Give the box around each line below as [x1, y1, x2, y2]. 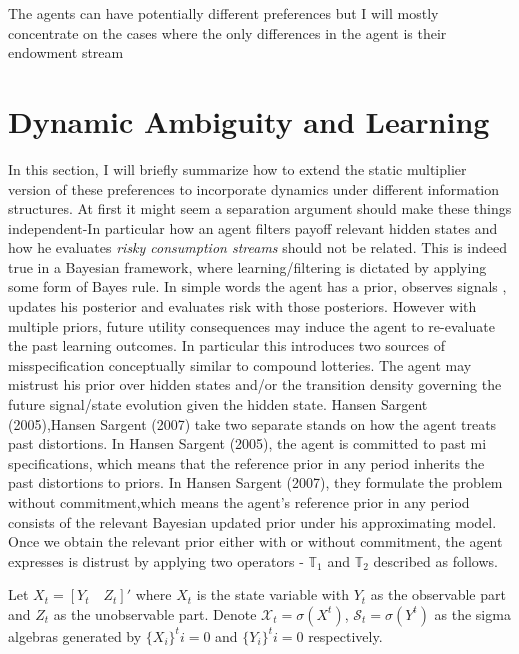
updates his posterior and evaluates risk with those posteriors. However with [8, 296, 477, 317]
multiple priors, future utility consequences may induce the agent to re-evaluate [8, 315, 495, 336]
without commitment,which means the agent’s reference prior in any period [8, 492, 470, 512]
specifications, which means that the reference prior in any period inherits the [8, 452, 485, 473]
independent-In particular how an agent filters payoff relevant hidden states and [8, 217, 498, 238]
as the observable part [370, 584, 506, 605]
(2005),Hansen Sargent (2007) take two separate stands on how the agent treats [8, 413, 497, 434]
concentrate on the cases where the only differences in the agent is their [8, 22, 447, 43]
